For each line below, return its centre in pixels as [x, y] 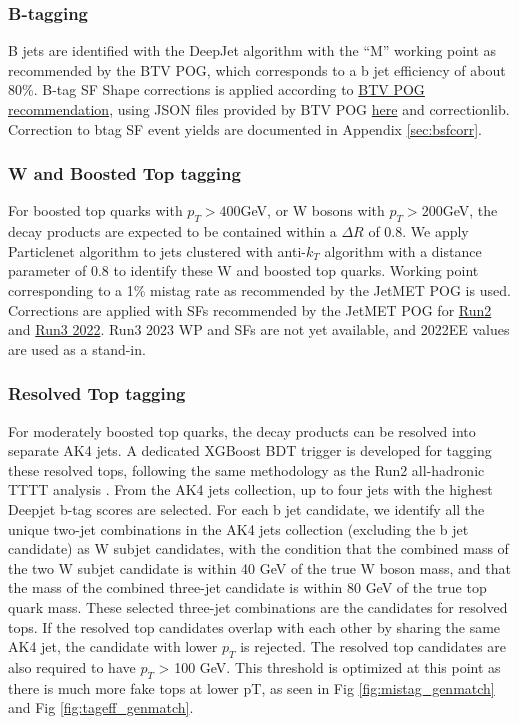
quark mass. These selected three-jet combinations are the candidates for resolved [258, 606]
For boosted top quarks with [95, 210]
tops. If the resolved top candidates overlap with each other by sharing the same [254, 626]
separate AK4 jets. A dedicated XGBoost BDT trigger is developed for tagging [250, 450]
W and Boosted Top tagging [124, 173]
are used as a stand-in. [77, 348]
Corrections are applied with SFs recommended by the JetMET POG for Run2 [250, 309]
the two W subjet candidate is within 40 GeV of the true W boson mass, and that [259, 567]
